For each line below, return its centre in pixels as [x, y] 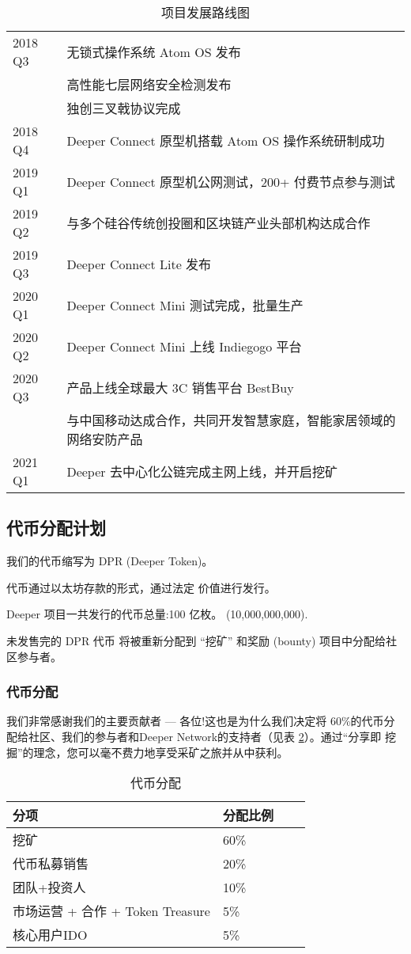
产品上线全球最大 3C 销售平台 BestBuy [180, 388]
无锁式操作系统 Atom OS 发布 [154, 52]
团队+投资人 [49, 887]
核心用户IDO [50, 935]
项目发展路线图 [205, 12]
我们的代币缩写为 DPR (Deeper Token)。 [110, 561]
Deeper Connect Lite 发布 [139, 264]
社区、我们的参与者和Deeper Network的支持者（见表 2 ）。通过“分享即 [205, 736]
